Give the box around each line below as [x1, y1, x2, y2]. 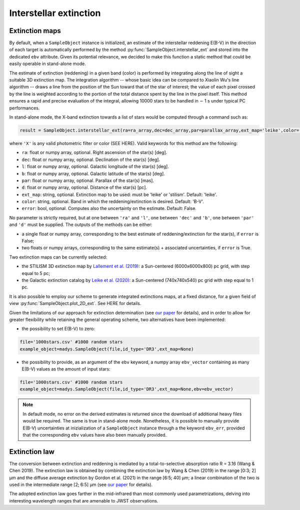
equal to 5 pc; [21, 270, 50, 276]
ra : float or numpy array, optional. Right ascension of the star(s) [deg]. [21, 149, 167, 155]
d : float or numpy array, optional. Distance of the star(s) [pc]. [21, 184, 147, 190]
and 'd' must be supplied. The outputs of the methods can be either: [9, 221, 152, 227]
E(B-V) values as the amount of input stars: [21, 366, 110, 372]
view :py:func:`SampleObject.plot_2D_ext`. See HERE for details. [9, 300, 141, 306]
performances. [9, 105, 40, 111]
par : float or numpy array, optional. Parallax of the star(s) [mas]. [21, 177, 154, 183]
